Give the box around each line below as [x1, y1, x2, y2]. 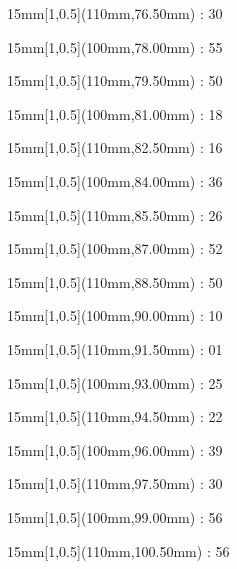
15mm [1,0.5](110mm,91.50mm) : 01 [7, 338, 223, 359]
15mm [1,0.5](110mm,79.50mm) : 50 [7, 70, 223, 91]
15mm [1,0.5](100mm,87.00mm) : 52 [7, 238, 223, 259]
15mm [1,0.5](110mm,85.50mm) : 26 [7, 204, 223, 225]
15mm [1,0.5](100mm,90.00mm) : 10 [7, 305, 223, 326]
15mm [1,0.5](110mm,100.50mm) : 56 [7, 540, 230, 561]
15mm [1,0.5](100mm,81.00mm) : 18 [7, 103, 223, 124]
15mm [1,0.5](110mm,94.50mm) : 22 [7, 406, 223, 427]
